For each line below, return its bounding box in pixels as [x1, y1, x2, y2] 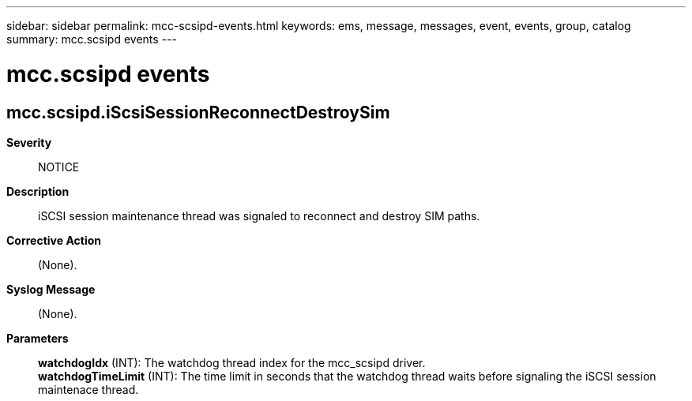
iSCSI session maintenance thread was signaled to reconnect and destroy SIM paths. [38, 208, 480, 223]
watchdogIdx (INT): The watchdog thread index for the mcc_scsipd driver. [38, 355, 426, 369]
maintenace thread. [38, 382, 139, 396]
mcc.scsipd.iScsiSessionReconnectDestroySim [6, 102, 390, 122]
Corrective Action [6, 233, 101, 247]
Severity [6, 135, 52, 149]
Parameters [6, 331, 69, 345]
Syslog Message [6, 282, 96, 296]
